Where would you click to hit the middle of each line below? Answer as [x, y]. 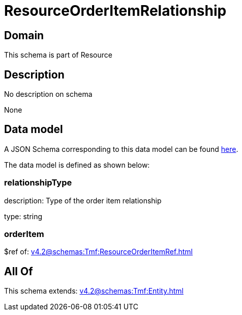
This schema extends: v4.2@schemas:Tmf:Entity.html [94, 291]
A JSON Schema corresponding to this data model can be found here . [121, 149]
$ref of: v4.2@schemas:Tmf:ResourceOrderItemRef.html [98, 252]
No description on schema [48, 94]
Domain [24, 35]
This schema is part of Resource [58, 55]
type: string [23, 216]
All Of [19, 271]
